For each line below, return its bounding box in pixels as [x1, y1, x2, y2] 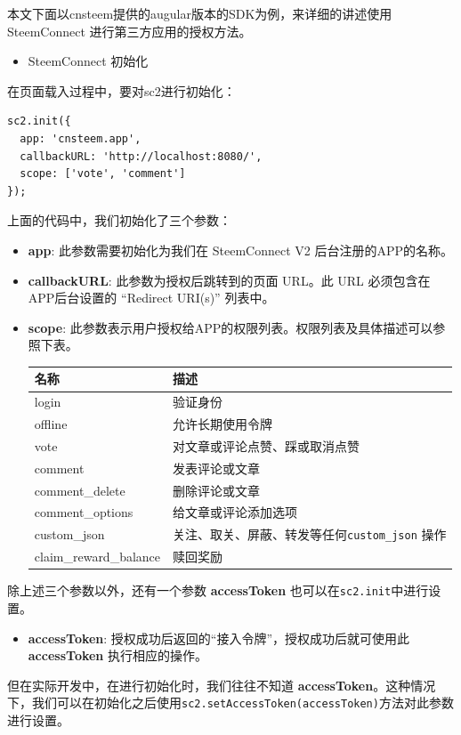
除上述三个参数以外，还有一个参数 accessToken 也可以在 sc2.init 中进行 [7, 581, 429, 600]
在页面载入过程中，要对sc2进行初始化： [7, 81, 236, 100]
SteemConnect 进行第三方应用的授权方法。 [7, 21, 252, 40]
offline [34, 415, 68, 433]
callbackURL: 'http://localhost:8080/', [20, 149, 263, 163]
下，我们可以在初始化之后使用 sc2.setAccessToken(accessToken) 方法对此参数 [7, 693, 454, 712]
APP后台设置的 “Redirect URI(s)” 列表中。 [28, 288, 275, 307]
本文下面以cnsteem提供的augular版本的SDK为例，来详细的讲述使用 [7, 4, 392, 22]
